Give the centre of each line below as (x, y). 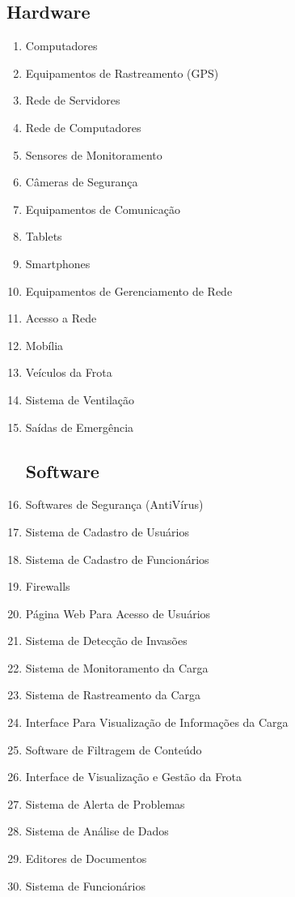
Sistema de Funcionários (85, 885)
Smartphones (58, 263)
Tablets (44, 236)
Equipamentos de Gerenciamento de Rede (129, 290)
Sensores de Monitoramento (94, 154)
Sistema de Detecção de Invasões (106, 641)
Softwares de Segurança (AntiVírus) (114, 504)
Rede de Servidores (73, 100)
